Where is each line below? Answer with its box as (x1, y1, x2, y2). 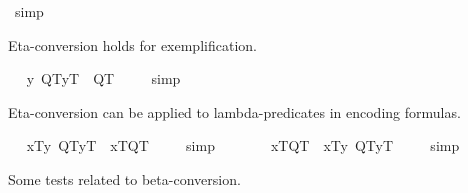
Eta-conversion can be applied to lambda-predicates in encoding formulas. (8, 101, 461, 122)
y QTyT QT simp (26, 68, 181, 89)
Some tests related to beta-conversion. (8, 168, 241, 189)
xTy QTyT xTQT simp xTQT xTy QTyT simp (26, 135, 460, 156)
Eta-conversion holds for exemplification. (8, 34, 257, 55)
